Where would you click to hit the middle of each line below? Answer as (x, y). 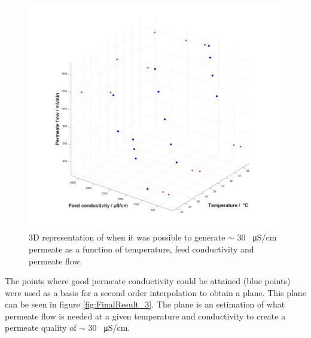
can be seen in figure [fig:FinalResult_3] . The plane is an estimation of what (145, 304)
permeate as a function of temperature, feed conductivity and (141, 249)
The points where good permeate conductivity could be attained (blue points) (148, 281)
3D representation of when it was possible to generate (127, 237)
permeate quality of (41, 328)
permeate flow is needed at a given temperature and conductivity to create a (145, 316)
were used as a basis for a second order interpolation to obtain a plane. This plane (155, 292)
